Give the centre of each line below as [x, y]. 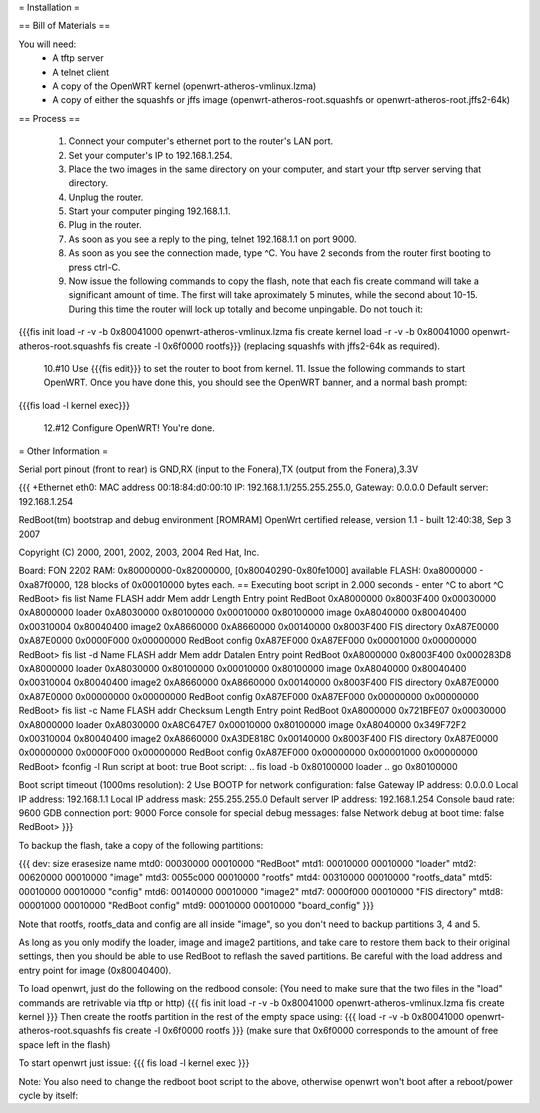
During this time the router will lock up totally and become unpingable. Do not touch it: [246, 309]
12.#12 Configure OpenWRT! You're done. [129, 428]
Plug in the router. [105, 225]
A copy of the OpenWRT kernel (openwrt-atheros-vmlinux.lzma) [184, 86]
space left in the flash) [64, 1044]
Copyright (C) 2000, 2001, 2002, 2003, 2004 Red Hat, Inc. [139, 552]
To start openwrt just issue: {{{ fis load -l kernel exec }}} [134, 1063]
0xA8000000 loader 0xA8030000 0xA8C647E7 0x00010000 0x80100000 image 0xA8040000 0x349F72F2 [242, 724]
